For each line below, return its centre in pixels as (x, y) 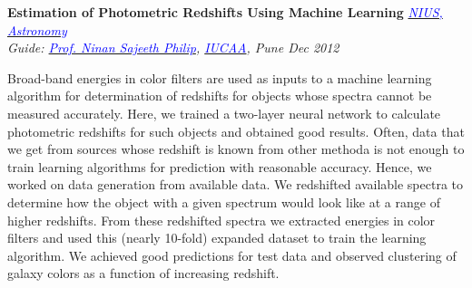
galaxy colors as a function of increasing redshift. (143, 273)
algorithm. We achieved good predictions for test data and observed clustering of (232, 255)
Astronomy (37, 29)
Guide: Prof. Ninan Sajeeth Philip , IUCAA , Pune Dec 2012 (173, 48)
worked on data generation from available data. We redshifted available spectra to (236, 184)
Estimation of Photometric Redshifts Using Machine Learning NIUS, (225, 12)
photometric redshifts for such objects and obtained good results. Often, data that (236, 131)
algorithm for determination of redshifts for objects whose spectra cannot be (220, 96)
